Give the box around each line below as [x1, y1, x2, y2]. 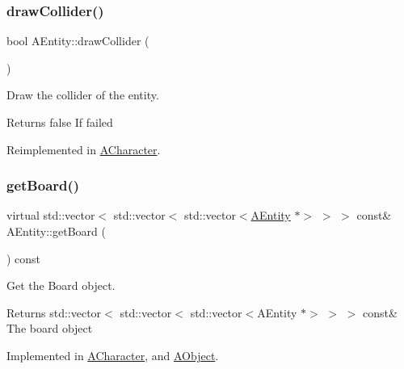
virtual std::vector [6, 207, 95, 224]
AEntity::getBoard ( [6, 223, 106, 239]
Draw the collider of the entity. [6, 86, 159, 103]
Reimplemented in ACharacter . [6, 140, 161, 157]
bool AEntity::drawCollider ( [6, 32, 149, 49]
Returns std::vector [6, 304, 102, 321]
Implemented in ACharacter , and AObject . [6, 346, 219, 363]
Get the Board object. [6, 277, 116, 294]
